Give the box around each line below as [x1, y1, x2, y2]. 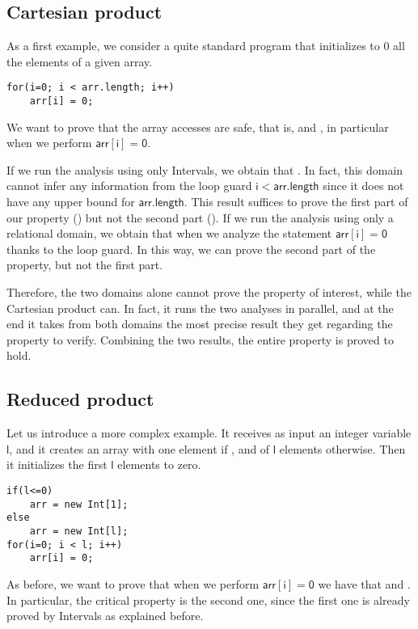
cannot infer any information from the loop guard [6, 177, 252, 194]
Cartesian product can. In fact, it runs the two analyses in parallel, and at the [6, 299, 394, 316]
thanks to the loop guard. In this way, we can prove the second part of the [6, 240, 376, 257]
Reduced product [6, 386, 154, 412]
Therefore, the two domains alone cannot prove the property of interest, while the [6, 284, 412, 301]
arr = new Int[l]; [29, 525, 129, 537]
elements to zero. [117, 456, 201, 473]
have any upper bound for [6, 193, 135, 210]
